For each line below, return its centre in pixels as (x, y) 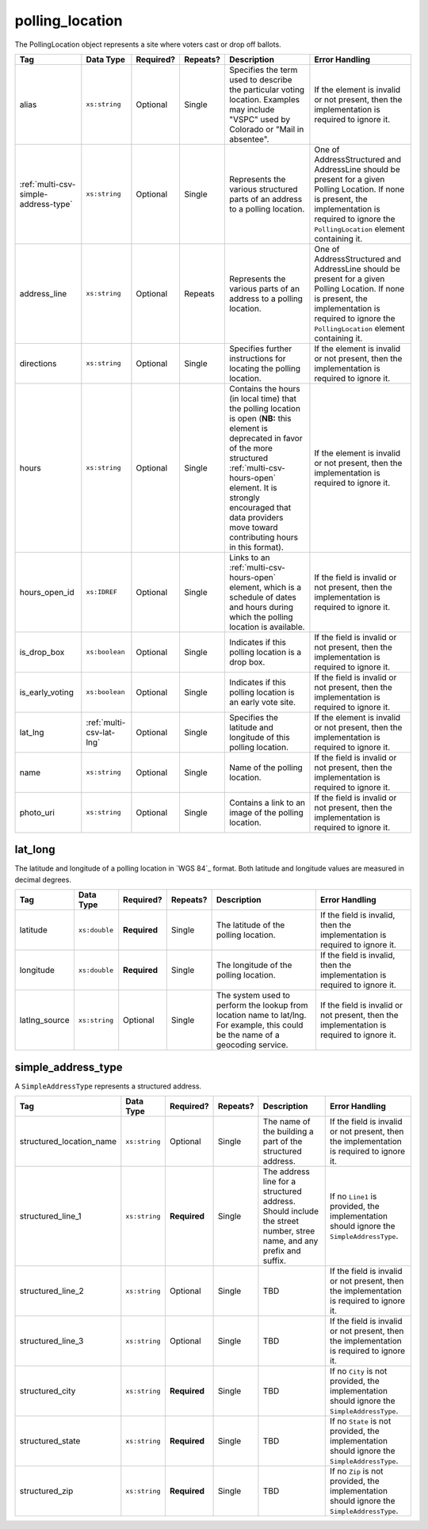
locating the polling (265, 368)
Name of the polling (266, 767)
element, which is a (265, 587)
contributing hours (264, 537)
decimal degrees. (43, 879)
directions (38, 363)
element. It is (253, 487)
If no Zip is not (357, 1471)
